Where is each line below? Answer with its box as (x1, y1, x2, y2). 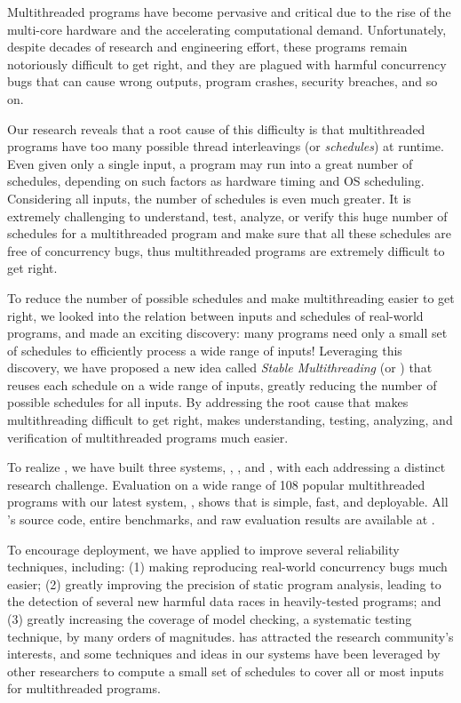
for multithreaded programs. (7, 679, 161, 698)
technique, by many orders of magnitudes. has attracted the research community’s (7, 627, 454, 645)
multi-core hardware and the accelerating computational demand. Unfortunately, (7, 20, 447, 38)
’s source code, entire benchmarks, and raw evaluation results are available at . (7, 510, 435, 529)
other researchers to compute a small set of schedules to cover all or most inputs (7, 661, 444, 680)
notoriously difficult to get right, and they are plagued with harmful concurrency (7, 54, 447, 73)
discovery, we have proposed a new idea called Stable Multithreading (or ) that (7, 358, 433, 377)
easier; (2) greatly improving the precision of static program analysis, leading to (7, 574, 441, 593)
